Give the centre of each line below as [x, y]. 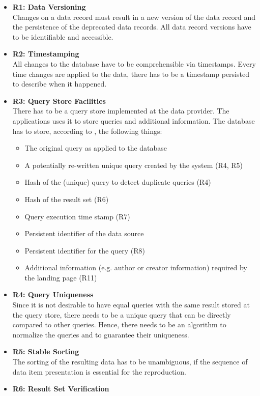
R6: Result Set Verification [61, 389]
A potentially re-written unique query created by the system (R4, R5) [134, 165]
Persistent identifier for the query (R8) [85, 250]
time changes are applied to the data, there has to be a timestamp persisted [131, 74]
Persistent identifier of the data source [84, 233]
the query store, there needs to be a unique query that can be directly [122, 314]
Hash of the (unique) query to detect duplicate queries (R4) [118, 182]
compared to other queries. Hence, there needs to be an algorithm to [119, 324]
